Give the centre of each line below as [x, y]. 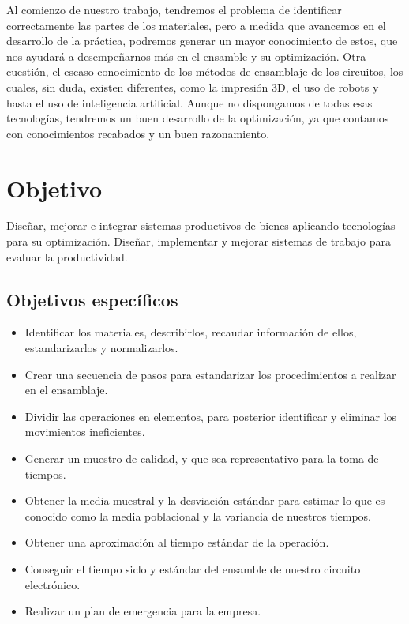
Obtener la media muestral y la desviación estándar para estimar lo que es [205, 500]
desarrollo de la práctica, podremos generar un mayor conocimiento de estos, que [202, 41]
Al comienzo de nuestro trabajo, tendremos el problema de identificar [174, 9]
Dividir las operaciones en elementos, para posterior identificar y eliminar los [211, 416]
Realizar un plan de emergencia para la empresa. [143, 611]
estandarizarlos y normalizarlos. [101, 348]
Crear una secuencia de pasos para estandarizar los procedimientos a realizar [210, 374]
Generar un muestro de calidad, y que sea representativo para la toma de [202, 459]
